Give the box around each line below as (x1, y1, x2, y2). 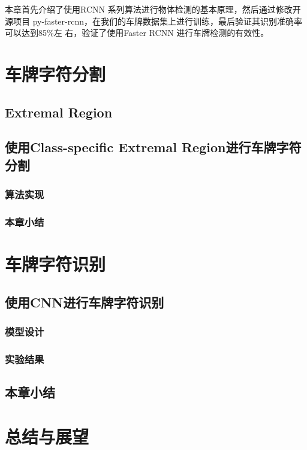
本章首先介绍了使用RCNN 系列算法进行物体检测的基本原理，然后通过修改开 (5, 3, 301, 15)
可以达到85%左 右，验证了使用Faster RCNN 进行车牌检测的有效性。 (5, 26, 269, 39)
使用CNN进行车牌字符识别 (5, 292, 164, 311)
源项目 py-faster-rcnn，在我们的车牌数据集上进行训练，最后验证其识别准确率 (5, 14, 302, 27)
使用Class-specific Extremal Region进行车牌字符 (5, 138, 302, 156)
